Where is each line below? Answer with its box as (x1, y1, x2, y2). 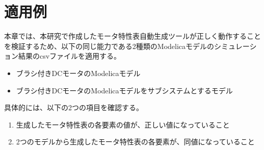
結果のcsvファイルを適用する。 (18, 51, 121, 61)
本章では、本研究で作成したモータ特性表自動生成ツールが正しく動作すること (4, 31, 261, 41)
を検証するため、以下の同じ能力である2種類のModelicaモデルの (4, 40, 215, 51)
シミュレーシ (214, 40, 257, 51)
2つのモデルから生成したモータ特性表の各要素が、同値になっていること (16, 136, 255, 147)
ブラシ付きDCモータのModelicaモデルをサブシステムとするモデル (16, 85, 233, 95)
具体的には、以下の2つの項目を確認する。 (4, 102, 143, 113)
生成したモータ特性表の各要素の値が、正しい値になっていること (16, 119, 230, 130)
